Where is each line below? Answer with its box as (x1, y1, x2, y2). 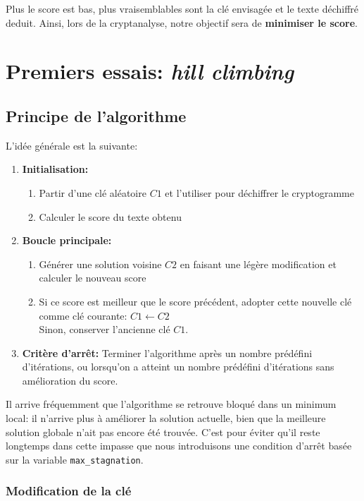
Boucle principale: (22, 233, 112, 248)
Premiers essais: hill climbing (6, 56, 294, 86)
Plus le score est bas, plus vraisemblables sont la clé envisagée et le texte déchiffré (6, 1, 359, 16)
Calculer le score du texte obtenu (39, 209, 182, 224)
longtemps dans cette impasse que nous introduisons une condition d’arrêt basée (6, 438, 352, 453)
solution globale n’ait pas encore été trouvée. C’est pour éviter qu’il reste (6, 424, 320, 439)
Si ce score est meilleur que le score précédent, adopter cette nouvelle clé (39, 294, 352, 308)
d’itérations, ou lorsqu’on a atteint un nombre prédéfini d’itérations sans (22, 359, 334, 374)
